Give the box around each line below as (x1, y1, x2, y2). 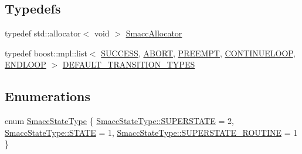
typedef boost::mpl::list (5, 46, 87, 59)
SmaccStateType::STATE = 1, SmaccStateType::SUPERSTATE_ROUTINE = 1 (5, 126, 298, 138)
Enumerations (5, 87, 91, 105)
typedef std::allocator (5, 27, 81, 39)
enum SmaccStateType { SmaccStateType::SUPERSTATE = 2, (5, 115, 234, 127)
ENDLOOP (5, 58, 46, 71)
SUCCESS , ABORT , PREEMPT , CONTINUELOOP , (101, 46, 296, 59)
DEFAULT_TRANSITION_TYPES (62, 58, 195, 71)
